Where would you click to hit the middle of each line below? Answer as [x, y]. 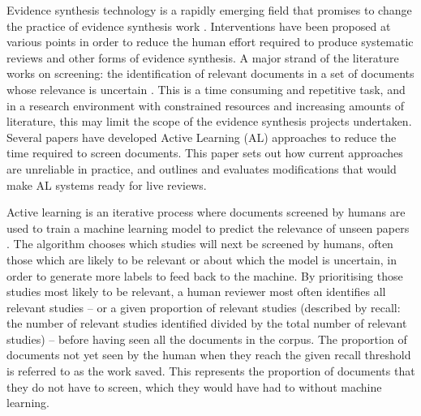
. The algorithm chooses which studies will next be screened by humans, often [200, 244]
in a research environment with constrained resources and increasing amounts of [205, 105]
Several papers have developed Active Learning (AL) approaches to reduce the [202, 137]
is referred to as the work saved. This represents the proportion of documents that [211, 371]
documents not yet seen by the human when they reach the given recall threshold [209, 355]
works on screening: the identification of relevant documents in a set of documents [210, 73]
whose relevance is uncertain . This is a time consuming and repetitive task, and [206, 89]
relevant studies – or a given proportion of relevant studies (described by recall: [204, 307]
